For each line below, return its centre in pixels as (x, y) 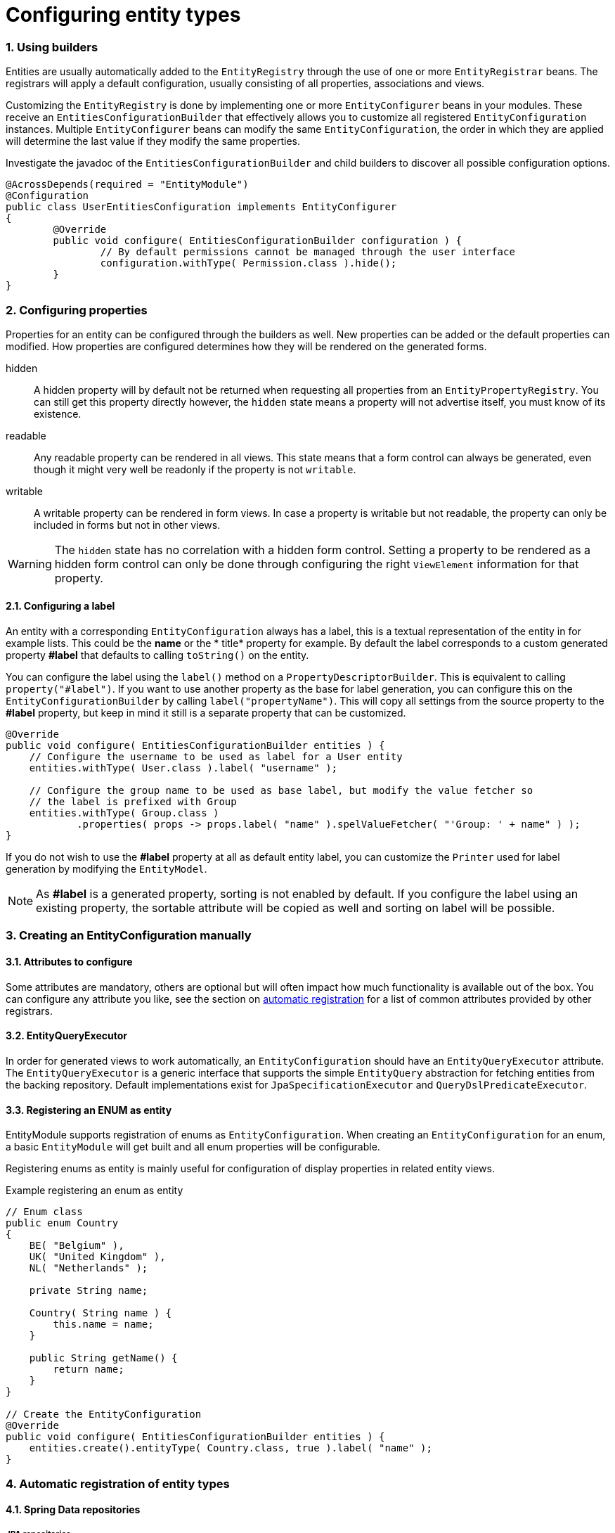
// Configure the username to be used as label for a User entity (216, 757)
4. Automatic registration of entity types (118, 1483)
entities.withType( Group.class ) (124, 813)
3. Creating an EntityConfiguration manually (129, 936)
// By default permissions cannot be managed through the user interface (307, 252)
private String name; (89, 1291)
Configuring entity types (123, 15)
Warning (30, 564)
